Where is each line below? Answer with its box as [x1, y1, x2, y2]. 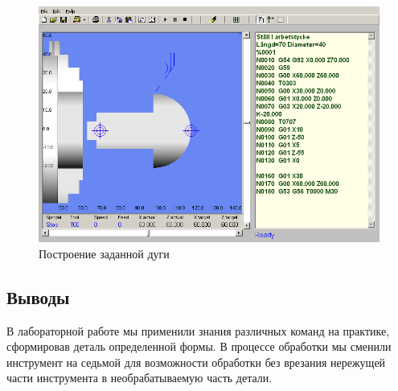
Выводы [6, 284, 70, 309]
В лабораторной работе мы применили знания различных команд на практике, [6, 322, 390, 339]
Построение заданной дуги [39, 245, 170, 261]
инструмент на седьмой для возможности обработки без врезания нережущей [6, 353, 386, 370]
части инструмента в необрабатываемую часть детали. [6, 369, 273, 386]
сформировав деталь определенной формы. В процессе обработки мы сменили [6, 338, 392, 355]
